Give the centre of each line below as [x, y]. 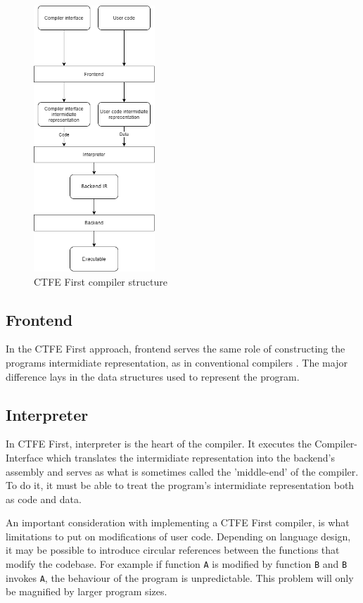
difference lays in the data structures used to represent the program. [153, 376]
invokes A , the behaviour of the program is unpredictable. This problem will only [180, 577]
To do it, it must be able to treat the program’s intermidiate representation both [180, 485]
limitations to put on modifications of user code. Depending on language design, [178, 536]
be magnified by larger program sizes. [87, 591]
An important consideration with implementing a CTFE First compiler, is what [178, 522]
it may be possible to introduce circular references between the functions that [173, 550]
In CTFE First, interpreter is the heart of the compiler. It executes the [159, 444]
